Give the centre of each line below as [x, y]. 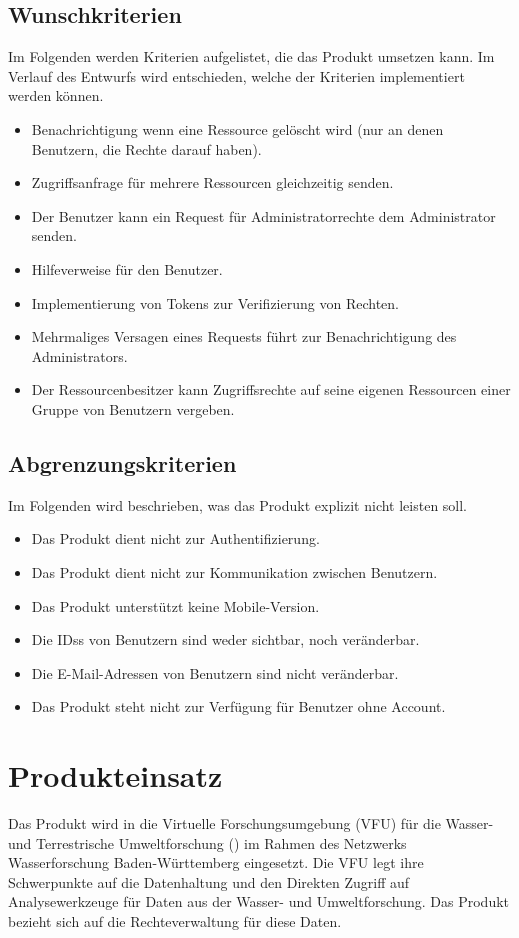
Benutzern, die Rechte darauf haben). [146, 148]
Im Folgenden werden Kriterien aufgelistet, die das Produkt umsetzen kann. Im [251, 56]
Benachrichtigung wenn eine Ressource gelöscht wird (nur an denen [237, 128]
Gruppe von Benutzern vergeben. [133, 408]
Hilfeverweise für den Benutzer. [127, 268]
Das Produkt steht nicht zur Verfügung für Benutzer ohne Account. [238, 706]
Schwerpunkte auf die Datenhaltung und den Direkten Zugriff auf [209, 881]
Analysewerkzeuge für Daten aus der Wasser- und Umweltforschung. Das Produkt [259, 901]
